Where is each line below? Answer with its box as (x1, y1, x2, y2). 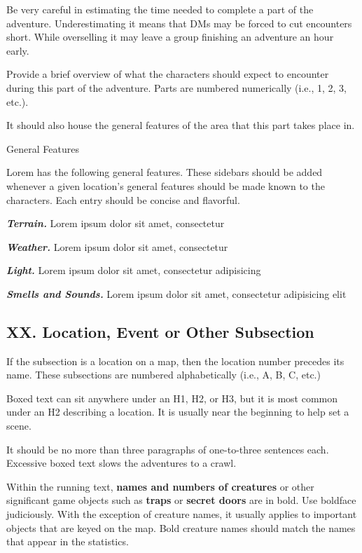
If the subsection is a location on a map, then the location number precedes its (6, 353, 344, 368)
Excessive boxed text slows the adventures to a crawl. (6, 456, 237, 470)
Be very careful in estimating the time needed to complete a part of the (6, 2, 314, 16)
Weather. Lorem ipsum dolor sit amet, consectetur (6, 239, 228, 254)
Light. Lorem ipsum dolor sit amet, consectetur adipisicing (6, 263, 261, 278)
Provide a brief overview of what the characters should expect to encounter (6, 67, 329, 81)
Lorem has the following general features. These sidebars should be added (6, 165, 323, 179)
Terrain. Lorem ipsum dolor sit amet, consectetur (6, 216, 225, 231)
